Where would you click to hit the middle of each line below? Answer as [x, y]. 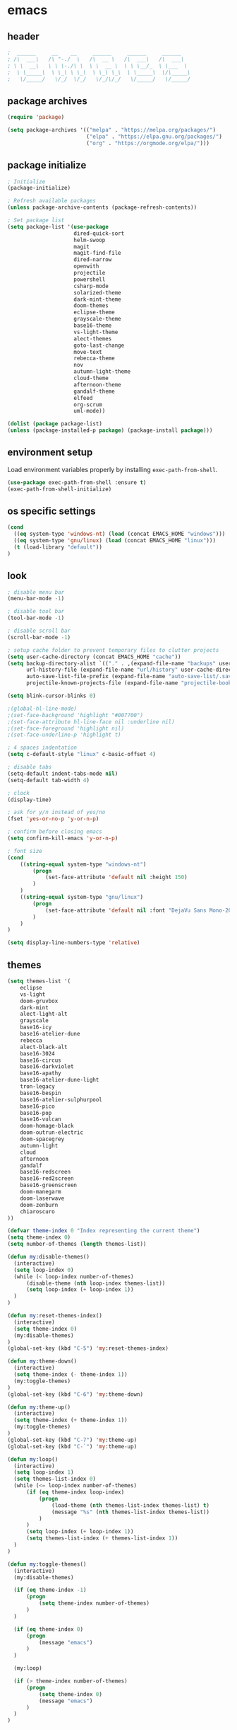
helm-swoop [90, 240]
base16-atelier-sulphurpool [61, 1099]
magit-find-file [97, 253]
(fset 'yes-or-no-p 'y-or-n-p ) [53, 819]
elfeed [83, 398]
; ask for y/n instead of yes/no [56, 813]
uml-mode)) [90, 411]
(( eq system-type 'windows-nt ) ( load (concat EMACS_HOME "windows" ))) [120, 534]
